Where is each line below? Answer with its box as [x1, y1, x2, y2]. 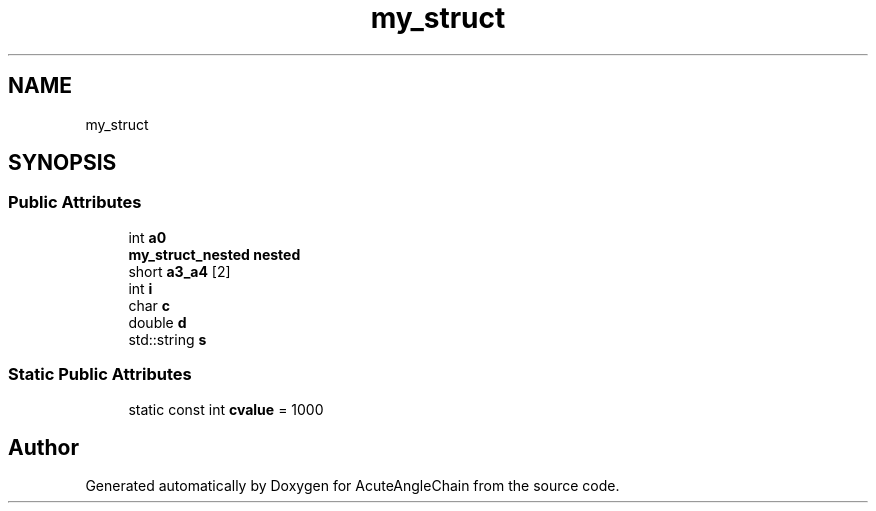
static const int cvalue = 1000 [128, 400, 324, 418]
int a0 [128, 228, 167, 246]
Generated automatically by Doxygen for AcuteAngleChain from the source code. [85, 477, 620, 495]
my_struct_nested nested [128, 245, 301, 263]
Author [8, 434, 79, 460]
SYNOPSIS [8, 150, 117, 176]
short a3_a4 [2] [128, 262, 231, 280]
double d [128, 313, 187, 331]
